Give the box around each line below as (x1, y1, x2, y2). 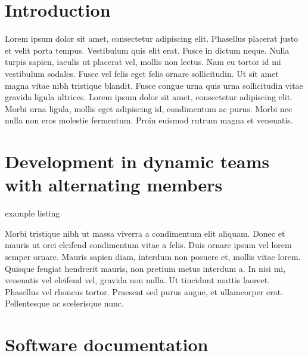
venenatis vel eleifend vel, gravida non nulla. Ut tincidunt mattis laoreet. (5, 274, 270, 286)
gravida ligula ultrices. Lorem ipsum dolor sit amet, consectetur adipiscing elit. (5, 91, 293, 103)
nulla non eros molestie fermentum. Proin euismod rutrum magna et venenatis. (5, 114, 293, 126)
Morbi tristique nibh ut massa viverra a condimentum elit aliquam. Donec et (5, 227, 285, 239)
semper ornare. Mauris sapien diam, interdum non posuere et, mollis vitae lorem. (5, 250, 301, 262)
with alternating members (5, 172, 223, 197)
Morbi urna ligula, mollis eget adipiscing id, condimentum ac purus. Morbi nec (5, 102, 293, 114)
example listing (5, 207, 60, 219)
